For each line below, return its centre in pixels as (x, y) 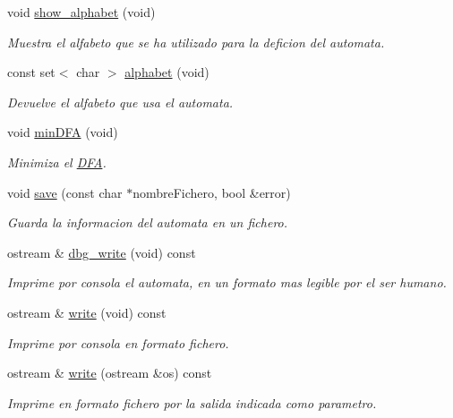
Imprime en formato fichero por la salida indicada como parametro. (192, 402)
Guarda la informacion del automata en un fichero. (148, 222)
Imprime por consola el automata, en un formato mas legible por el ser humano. (227, 282)
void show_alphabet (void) (81, 12)
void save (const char (65, 192)
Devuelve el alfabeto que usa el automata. (120, 102)
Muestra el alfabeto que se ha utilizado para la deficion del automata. (196, 42)
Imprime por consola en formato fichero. (118, 342)
